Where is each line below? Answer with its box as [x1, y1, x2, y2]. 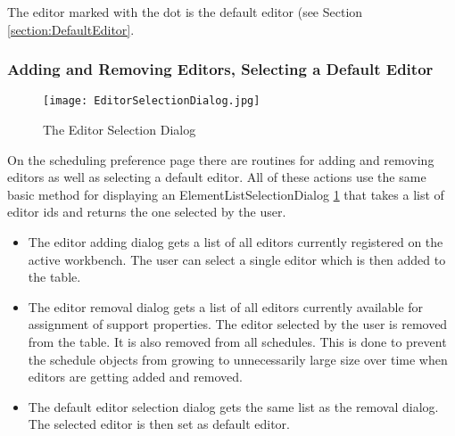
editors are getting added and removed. [28, 367, 243, 386]
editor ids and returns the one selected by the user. [7, 202, 286, 221]
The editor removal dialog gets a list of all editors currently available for [28, 297, 424, 316]
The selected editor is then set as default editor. [28, 415, 290, 433]
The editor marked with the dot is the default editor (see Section [7, 3, 363, 21]
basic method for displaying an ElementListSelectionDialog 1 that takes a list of [7, 185, 444, 203]
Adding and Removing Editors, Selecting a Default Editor [7, 58, 434, 80]
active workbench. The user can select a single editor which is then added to [28, 250, 446, 268]
